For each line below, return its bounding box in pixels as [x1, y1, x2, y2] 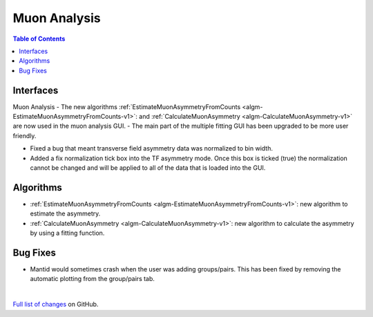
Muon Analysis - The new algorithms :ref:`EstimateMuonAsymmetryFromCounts [12, 102, 241, 111]
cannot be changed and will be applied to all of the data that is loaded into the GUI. [30, 163, 266, 172]
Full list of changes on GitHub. [12, 300, 99, 309]
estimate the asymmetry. [30, 209, 101, 218]
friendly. [12, 131, 37, 140]
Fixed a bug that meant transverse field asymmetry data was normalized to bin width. [30, 144, 273, 153]
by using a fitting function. [30, 229, 105, 238]
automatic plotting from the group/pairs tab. [30, 275, 155, 283]
